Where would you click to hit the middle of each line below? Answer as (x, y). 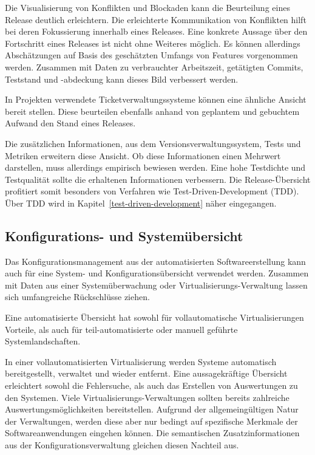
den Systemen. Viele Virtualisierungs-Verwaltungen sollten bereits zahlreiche (147, 397)
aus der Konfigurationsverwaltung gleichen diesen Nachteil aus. (122, 445)
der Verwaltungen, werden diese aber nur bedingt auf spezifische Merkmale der (151, 421)
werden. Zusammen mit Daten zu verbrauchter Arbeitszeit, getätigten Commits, (154, 67)
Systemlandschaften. (43, 341)
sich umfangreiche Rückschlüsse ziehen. (77, 297)
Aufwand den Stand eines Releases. (70, 123)
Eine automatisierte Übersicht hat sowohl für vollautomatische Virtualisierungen (154, 317)
